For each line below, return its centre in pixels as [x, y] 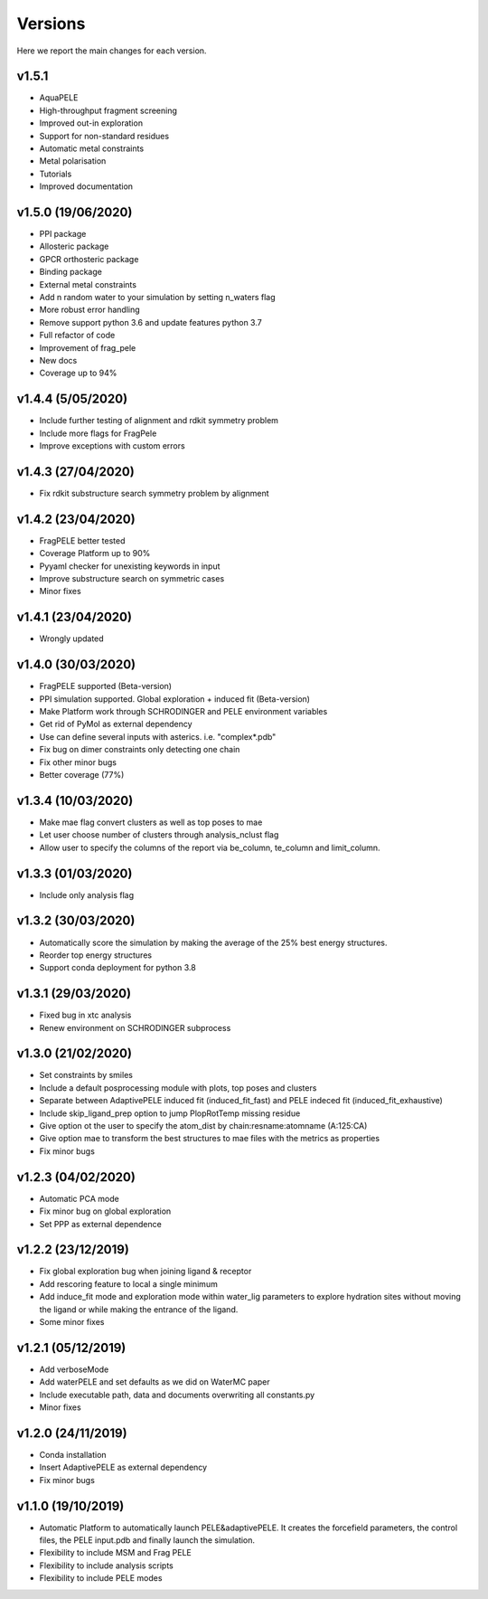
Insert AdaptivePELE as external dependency [123, 1467]
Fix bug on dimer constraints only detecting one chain [140, 750]
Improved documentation [86, 186]
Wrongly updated [71, 639]
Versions [51, 24]
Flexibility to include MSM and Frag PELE [115, 1553]
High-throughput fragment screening [108, 110]
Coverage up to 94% [78, 373]
